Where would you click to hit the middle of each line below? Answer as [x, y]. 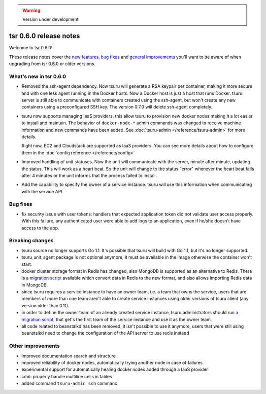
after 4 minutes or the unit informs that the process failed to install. [89, 176]
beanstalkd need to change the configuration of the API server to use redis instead [105, 333]
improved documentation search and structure [68, 356]
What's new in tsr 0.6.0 [38, 76]
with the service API [42, 191]
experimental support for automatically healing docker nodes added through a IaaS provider [115, 369]
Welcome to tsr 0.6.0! [31, 48]
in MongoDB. [35, 285]
